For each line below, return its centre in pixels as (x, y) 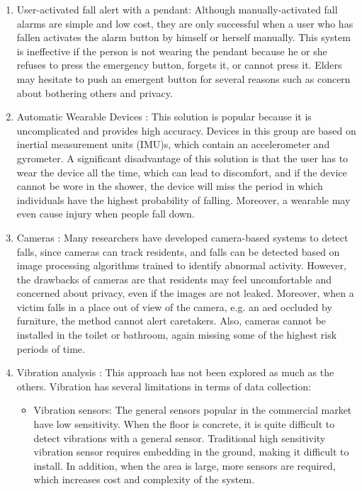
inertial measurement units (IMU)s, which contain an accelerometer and (173, 144)
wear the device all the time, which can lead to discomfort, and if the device (182, 172)
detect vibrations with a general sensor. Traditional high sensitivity (180, 438)
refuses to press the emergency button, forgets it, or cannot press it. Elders (179, 65)
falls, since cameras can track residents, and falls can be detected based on (178, 251)
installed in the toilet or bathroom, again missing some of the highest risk (177, 335)
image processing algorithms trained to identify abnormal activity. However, (181, 265)
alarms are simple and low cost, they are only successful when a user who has (185, 23)
